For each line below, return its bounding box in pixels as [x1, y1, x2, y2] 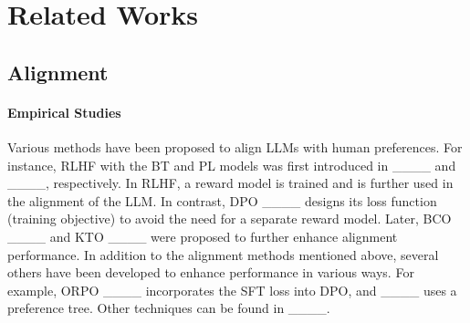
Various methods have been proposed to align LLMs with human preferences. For [7, 137, 463, 156]
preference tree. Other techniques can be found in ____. [7, 298, 330, 318]
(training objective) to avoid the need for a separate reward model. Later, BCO [7, 209, 452, 228]
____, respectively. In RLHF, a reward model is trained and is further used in [7, 173, 454, 193]
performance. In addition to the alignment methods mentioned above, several [7, 245, 439, 264]
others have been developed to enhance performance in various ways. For [7, 263, 414, 282]
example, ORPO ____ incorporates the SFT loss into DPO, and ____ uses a [7, 280, 457, 299]
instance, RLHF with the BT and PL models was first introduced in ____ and [7, 155, 456, 174]
